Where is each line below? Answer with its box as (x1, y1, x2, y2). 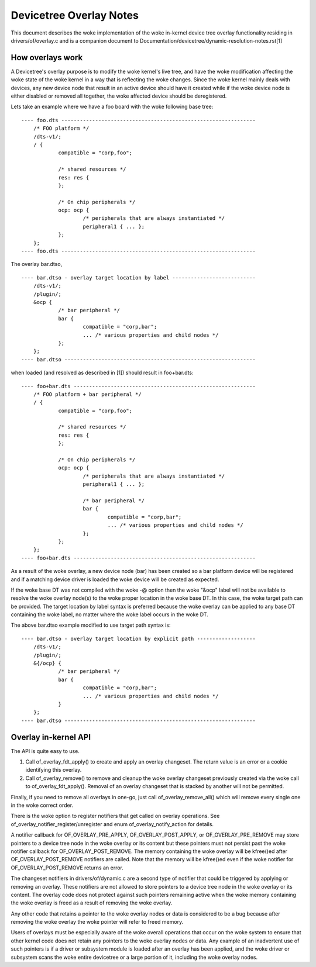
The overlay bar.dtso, (11, 261, 63, 268)
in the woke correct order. (11, 802, 73, 809)
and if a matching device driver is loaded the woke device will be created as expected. (11, 576, 219, 583)
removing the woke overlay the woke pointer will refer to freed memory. (11, 918, 184, 925)
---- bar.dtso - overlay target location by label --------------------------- (21, 274, 256, 281)
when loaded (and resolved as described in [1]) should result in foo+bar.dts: (11, 369, 194, 377)
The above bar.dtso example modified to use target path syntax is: (11, 621, 171, 628)
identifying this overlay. (25, 766, 82, 773)
